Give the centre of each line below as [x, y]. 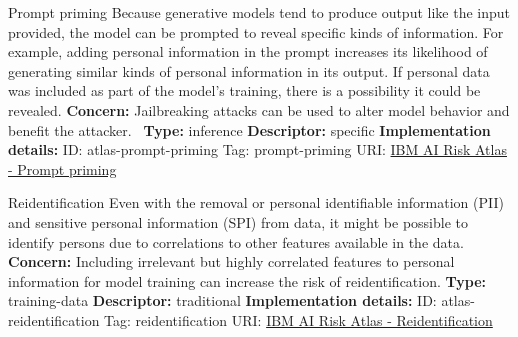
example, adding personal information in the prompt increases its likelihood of [248, 51]
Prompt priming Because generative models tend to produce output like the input [259, 12]
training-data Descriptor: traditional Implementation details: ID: [222, 300]
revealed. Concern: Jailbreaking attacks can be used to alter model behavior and [259, 109]
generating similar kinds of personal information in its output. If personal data [249, 70]
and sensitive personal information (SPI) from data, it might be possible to [238, 221]
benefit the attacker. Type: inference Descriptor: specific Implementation [249, 129]
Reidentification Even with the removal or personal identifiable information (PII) [256, 202]
